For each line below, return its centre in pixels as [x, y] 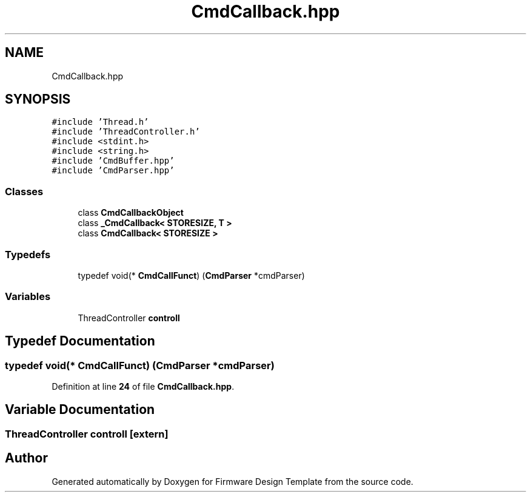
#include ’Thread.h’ [100, 122]
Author [26, 458]
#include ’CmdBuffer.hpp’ [113, 161]
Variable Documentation [80, 410]
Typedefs [28, 254]
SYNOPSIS [38, 99]
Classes [24, 191]
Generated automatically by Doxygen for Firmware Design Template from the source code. [232, 481]
